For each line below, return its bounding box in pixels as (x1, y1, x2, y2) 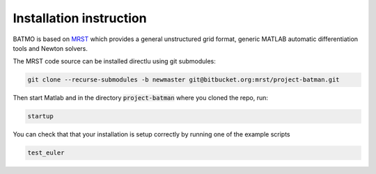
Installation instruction (13, 10, 147, 26)
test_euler (27, 149, 65, 157)
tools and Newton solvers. (13, 44, 88, 52)
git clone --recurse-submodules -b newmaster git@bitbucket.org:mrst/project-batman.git (27, 76, 340, 84)
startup (27, 112, 54, 120)
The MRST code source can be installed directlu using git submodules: (13, 57, 216, 65)
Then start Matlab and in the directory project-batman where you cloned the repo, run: (13, 94, 268, 102)
